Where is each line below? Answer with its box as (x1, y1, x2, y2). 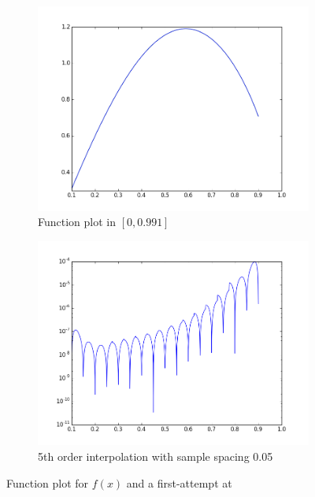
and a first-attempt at (126, 474, 232, 491)
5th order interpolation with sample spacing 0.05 (38, 447, 273, 464)
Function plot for (6, 474, 89, 491)
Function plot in (38, 213, 117, 230)
